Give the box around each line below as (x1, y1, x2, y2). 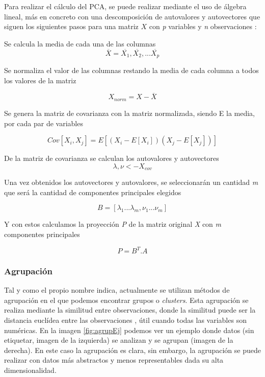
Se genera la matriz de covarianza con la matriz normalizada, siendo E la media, (4, 107, 255, 118)
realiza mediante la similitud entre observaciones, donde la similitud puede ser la (4, 304, 256, 315)
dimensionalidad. (4, 364, 57, 375)
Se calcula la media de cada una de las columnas (4, 38, 156, 49)
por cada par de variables (4, 117, 83, 128)
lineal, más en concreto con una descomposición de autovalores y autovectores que (4, 11, 260, 21)
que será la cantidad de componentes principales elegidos (4, 186, 181, 197)
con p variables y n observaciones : (149, 21, 257, 32)
